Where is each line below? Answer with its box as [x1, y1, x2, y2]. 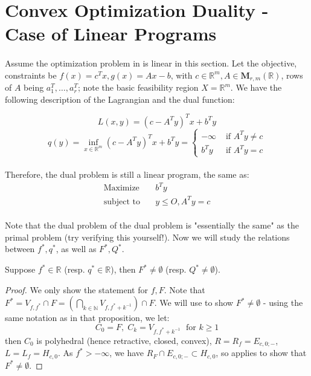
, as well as [56, 242, 97, 255]
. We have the [230, 81, 282, 94]
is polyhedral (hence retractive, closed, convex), [36, 334, 212, 346]
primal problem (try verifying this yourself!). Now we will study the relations [5, 230, 290, 243]
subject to [103, 197, 141, 206]
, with [170, 68, 193, 81]
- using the [263, 296, 303, 309]
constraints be [5, 68, 57, 81]
